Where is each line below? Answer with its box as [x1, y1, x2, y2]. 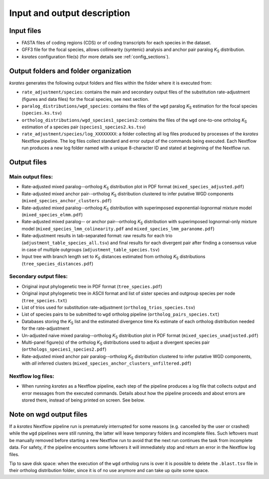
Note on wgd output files [9, 410, 88, 419]
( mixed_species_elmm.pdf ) [21, 211, 83, 217]
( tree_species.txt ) [21, 297, 67, 303]
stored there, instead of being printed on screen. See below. [21, 397, 145, 403]
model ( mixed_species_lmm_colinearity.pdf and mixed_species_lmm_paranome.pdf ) [21, 225, 215, 232]
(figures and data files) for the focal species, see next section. [21, 96, 149, 102]
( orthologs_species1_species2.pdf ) [21, 346, 107, 352]
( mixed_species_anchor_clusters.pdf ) [21, 198, 112, 204]
